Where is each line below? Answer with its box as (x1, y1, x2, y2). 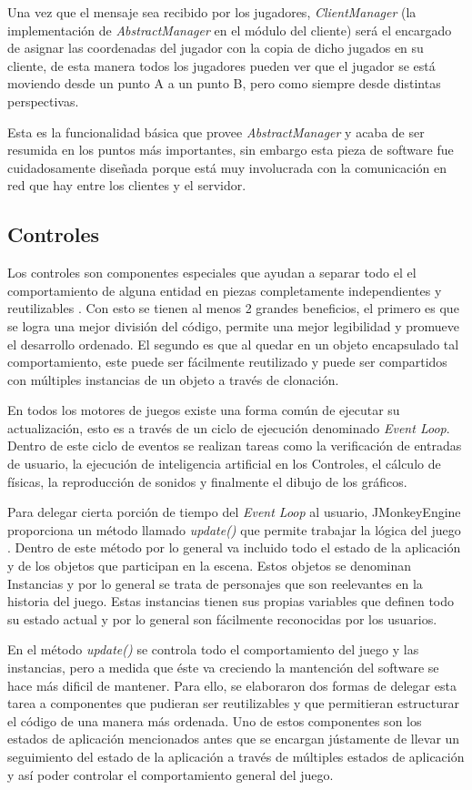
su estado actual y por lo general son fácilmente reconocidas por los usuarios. (7, 609, 437, 628)
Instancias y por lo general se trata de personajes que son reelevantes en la (7, 573, 423, 592)
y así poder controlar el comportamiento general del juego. (7, 765, 334, 784)
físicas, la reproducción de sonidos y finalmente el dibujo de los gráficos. (7, 471, 407, 491)
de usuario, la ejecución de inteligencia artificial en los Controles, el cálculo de (7, 454, 441, 473)
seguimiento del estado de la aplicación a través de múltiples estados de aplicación (7, 746, 465, 765)
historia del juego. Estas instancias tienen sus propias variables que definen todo (7, 592, 455, 611)
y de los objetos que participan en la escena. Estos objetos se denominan (7, 556, 412, 575)
